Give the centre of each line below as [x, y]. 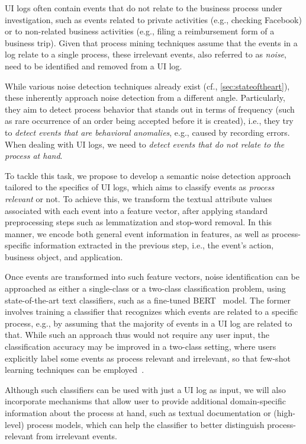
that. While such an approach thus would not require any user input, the [137, 335]
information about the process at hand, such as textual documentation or [138, 413]
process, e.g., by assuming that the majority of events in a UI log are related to [149, 323]
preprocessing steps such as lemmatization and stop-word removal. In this [138, 222]
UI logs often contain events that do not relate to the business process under [144, 8]
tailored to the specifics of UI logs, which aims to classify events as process [140, 187]
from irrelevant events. [76, 436]
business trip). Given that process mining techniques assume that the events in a [151, 42]
